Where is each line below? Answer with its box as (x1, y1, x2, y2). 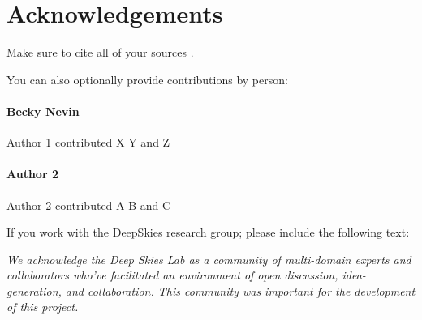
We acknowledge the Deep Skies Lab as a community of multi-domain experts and (6, 250, 411, 267)
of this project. (6, 298, 79, 315)
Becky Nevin (6, 102, 80, 119)
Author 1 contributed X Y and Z (6, 134, 170, 151)
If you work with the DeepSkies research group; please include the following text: (6, 224, 410, 241)
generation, (6, 282, 62, 299)
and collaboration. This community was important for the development (65, 282, 416, 299)
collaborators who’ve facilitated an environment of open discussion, (6, 267, 338, 284)
